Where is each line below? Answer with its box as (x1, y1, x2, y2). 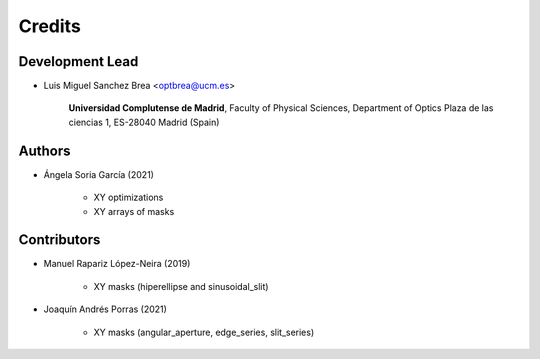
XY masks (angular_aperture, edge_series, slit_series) (93, 326, 315, 338)
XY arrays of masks (93, 205, 175, 217)
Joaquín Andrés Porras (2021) (43, 303, 167, 315)
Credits (18, 15, 82, 37)
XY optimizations (93, 191, 164, 204)
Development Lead (18, 53, 139, 70)
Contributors (18, 231, 101, 249)
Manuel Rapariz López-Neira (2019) (43, 258, 191, 270)
